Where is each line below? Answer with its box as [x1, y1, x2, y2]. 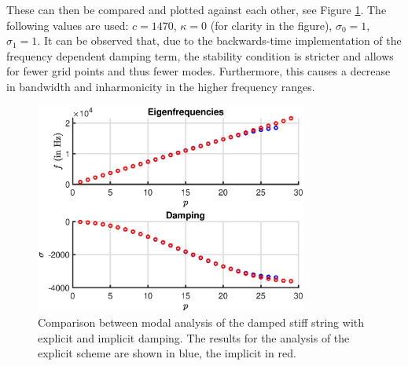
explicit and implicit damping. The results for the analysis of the [38, 329, 350, 346]
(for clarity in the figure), [210, 16, 333, 33]
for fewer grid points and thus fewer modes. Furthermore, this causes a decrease [6, 63, 391, 79]
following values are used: [6, 16, 129, 33]
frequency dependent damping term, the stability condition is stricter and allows [6, 47, 394, 64]
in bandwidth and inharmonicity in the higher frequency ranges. [6, 78, 315, 94]
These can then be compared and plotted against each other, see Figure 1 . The [6, 2, 387, 17]
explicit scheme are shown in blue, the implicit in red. [38, 345, 296, 361]
